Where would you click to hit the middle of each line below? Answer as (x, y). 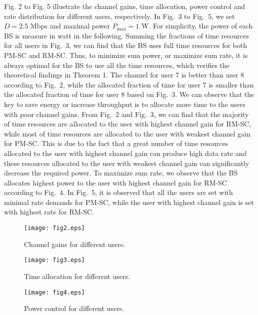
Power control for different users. (74, 308)
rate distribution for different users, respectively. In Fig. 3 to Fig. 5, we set (119, 16)
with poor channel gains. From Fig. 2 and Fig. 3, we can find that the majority (126, 114)
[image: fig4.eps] (54, 292)
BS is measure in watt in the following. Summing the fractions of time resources (126, 35)
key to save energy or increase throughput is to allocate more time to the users (125, 104)
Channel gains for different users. (75, 244)
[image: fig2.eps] (54, 228)
